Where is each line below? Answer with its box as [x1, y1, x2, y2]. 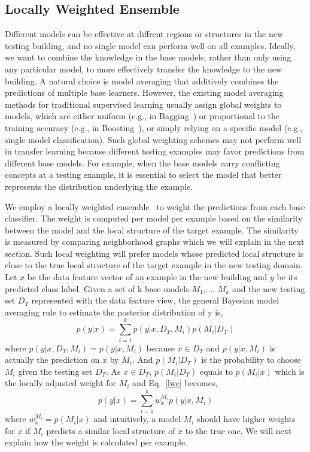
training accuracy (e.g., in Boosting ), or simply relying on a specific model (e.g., [5, 121, 303, 134]
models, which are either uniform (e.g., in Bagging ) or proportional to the [5, 110, 280, 122]
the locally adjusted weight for [5, 377, 117, 389]
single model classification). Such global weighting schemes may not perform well [5, 133, 302, 145]
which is [275, 365, 305, 377]
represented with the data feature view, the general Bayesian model [31, 294, 279, 307]
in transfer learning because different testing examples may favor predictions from [5, 145, 305, 157]
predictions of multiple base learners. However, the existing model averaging [5, 86, 284, 99]
